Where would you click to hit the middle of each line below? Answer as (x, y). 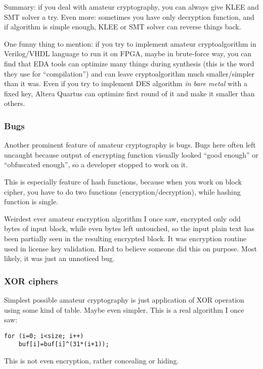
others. (15, 103)
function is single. (31, 201)
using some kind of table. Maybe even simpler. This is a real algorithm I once (124, 309)
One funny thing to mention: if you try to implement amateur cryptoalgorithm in (130, 43)
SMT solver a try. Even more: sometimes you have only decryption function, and (129, 16)
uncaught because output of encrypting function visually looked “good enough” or (131, 154)
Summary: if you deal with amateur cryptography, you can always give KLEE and (131, 7)
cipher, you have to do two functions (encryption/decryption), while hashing (122, 191)
